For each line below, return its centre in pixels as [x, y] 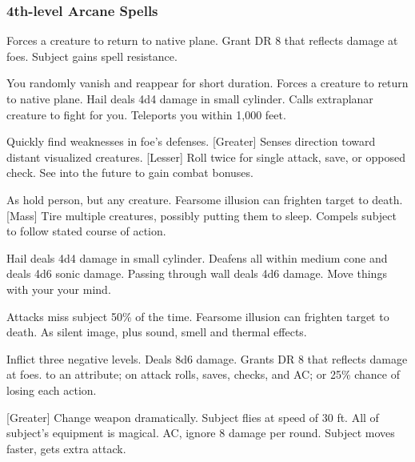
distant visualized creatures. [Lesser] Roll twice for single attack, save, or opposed [206, 157]
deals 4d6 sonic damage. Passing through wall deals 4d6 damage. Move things [197, 273]
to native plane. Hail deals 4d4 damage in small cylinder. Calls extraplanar [190, 98]
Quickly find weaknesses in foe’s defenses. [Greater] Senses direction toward [191, 141]
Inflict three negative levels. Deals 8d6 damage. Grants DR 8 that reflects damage [207, 358]
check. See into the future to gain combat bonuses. [130, 173]
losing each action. [52, 390]
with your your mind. [59, 289]
